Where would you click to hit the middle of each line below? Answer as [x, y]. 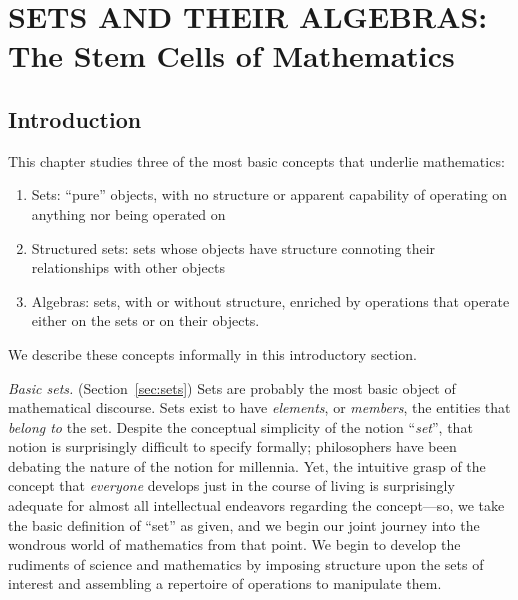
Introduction [75, 118]
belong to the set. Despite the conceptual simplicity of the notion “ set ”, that [240, 426]
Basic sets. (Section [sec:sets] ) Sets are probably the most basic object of [232, 387]
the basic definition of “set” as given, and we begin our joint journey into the [244, 524]
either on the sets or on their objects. [145, 320]
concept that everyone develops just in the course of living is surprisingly [231, 485]
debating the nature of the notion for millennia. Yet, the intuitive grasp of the [247, 465]
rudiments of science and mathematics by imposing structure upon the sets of [246, 563]
